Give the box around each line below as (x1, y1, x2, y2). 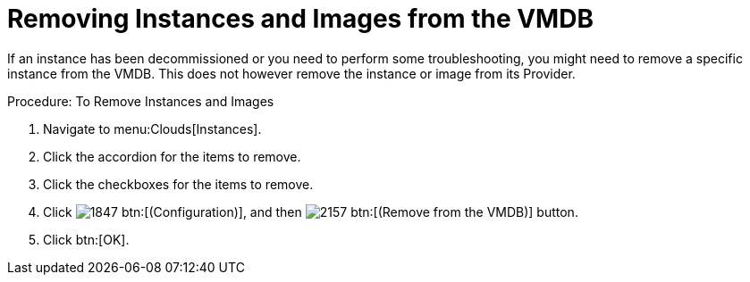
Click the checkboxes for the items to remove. (43, 176, 314, 192)
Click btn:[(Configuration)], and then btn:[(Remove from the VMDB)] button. (43, 203, 578, 220)
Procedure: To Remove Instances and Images (7, 93, 274, 109)
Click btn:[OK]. (43, 231, 130, 247)
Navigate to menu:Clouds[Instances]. (43, 120, 262, 137)
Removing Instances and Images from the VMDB (7, 4, 594, 34)
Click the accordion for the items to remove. (43, 148, 301, 164)
